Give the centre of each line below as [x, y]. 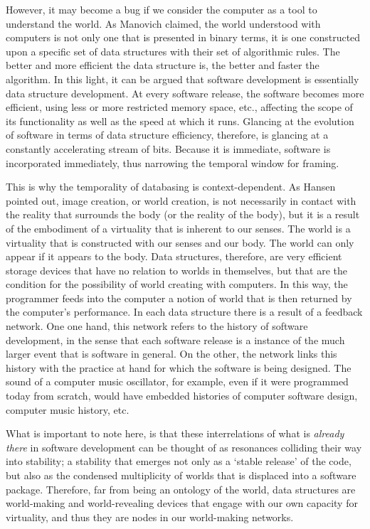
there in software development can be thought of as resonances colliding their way [184, 447]
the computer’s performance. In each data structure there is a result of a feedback [184, 312]
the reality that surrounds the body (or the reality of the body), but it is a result [183, 214]
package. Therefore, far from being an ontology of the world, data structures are [181, 489]
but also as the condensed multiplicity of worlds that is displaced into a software [181, 475]
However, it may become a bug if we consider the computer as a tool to [162, 9]
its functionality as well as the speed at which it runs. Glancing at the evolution [180, 121]
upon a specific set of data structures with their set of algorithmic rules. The [173, 51]
